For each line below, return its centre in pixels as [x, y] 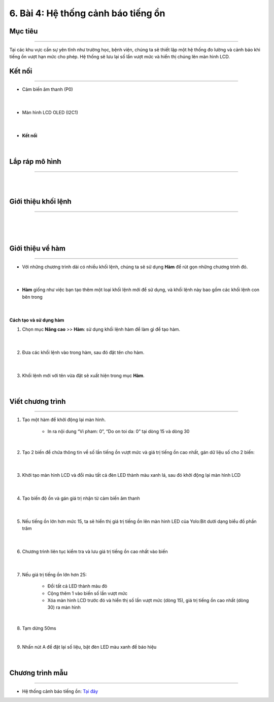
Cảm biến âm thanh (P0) [47, 89]
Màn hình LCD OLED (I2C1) [50, 113]
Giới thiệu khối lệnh [41, 201]
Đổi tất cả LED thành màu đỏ [77, 586]
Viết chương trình [38, 401]
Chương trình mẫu [39, 673]
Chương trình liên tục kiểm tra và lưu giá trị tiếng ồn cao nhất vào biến [95, 552]
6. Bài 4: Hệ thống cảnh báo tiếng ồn [87, 13]
